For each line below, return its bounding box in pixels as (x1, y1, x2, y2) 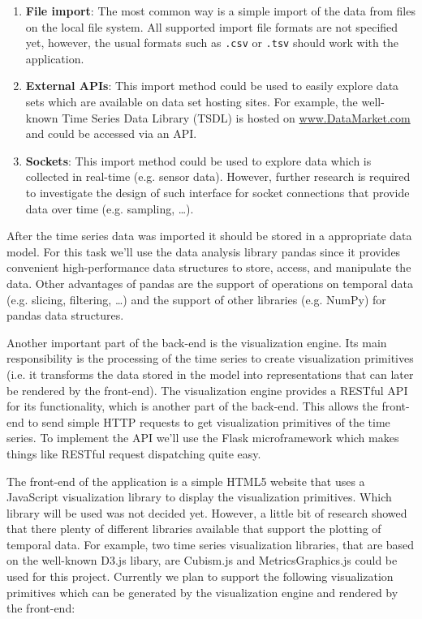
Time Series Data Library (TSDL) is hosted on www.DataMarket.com (62, 109, 411, 126)
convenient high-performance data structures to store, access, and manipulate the (6, 259, 411, 276)
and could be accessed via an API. (25, 125, 197, 142)
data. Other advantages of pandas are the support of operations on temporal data (6, 274, 414, 291)
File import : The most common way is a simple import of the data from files (25, 2, 416, 19)
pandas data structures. (6, 307, 124, 324)
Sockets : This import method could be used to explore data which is (25, 152, 372, 169)
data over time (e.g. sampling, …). (25, 200, 194, 217)
